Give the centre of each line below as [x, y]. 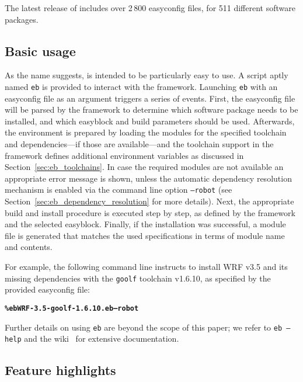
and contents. [29, 247]
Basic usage [40, 51]
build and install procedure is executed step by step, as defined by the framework [150, 212]
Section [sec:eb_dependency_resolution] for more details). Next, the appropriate [149, 201]
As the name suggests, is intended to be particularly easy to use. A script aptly [147, 75]
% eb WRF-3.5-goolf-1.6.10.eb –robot [72, 308]
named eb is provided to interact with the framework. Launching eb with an [141, 86]
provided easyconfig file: [47, 289]
